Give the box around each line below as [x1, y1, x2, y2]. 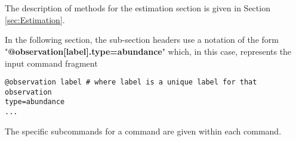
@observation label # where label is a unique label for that [5, 78, 257, 87]
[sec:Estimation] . [5, 13, 65, 26]
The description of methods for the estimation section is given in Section [5, 2, 270, 14]
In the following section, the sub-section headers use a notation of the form [5, 33, 279, 46]
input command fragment [5, 57, 98, 69]
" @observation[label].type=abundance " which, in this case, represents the [5, 45, 292, 57]
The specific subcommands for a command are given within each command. [5, 124, 282, 137]
